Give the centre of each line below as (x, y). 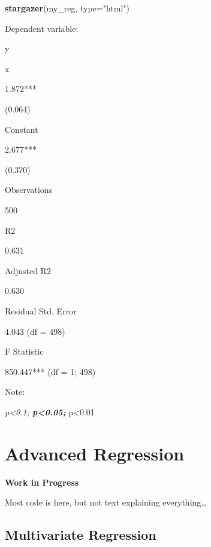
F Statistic (24, 351)
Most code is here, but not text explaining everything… (106, 502)
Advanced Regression (95, 453)
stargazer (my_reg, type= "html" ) (67, 8)
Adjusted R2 (28, 270)
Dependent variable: (42, 28)
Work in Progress (42, 482)
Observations (29, 190)
